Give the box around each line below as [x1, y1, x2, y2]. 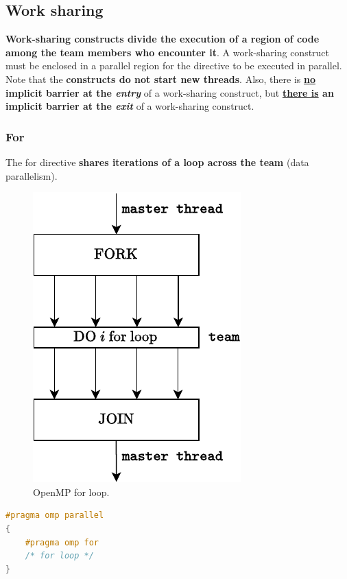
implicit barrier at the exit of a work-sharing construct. [5, 99, 254, 113]
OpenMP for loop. [33, 484, 110, 499]
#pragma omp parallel [5, 510, 104, 521]
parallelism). [5, 168, 58, 182]
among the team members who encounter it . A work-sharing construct [5, 45, 330, 59]
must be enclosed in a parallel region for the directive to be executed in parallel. [5, 58, 342, 73]
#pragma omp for [25, 537, 99, 547]
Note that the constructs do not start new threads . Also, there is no [5, 71, 315, 86]
